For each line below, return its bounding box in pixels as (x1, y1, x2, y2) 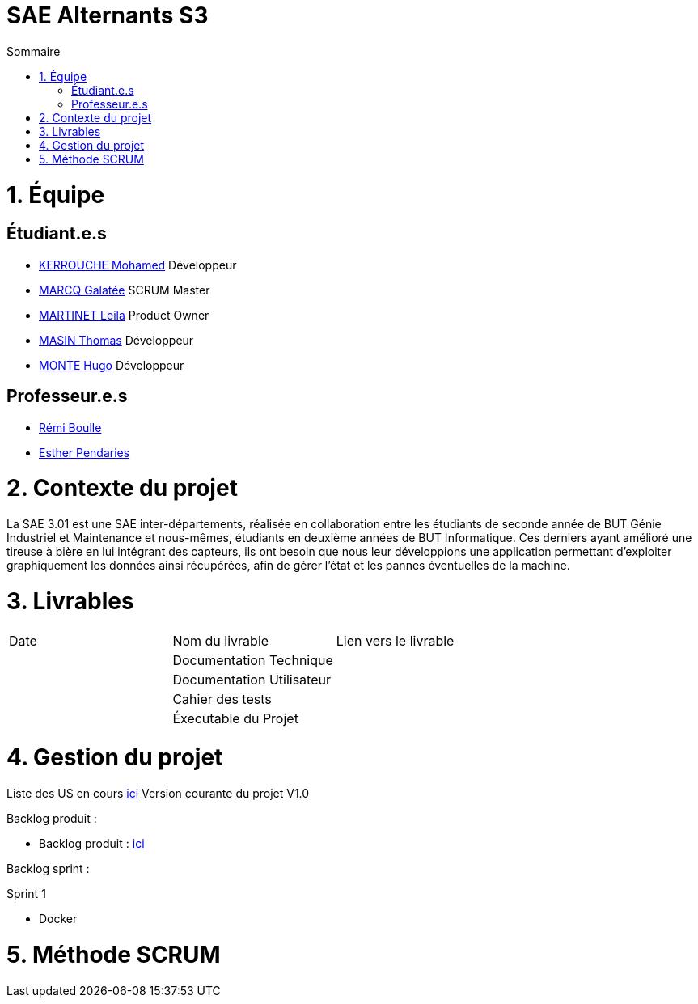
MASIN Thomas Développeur (39, 333, 194, 347)
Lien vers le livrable (336, 632, 455, 649)
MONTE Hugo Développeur (39, 358, 184, 372)
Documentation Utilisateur (172, 671, 331, 688)
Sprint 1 (6, 887, 46, 901)
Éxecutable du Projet (172, 710, 298, 727)
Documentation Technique (172, 651, 333, 668)
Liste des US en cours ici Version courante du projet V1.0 (6, 786, 310, 801)
